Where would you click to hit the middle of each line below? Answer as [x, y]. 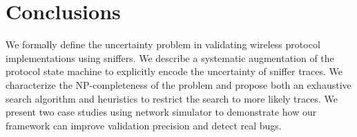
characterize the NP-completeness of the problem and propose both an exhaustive [178, 84]
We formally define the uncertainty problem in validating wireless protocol [163, 44]
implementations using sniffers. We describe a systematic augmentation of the [170, 57]
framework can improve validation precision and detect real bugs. [144, 125]
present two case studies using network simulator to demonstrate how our [161, 112]
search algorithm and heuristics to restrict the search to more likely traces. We [172, 98]
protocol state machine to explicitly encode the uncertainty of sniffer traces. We [174, 71]
